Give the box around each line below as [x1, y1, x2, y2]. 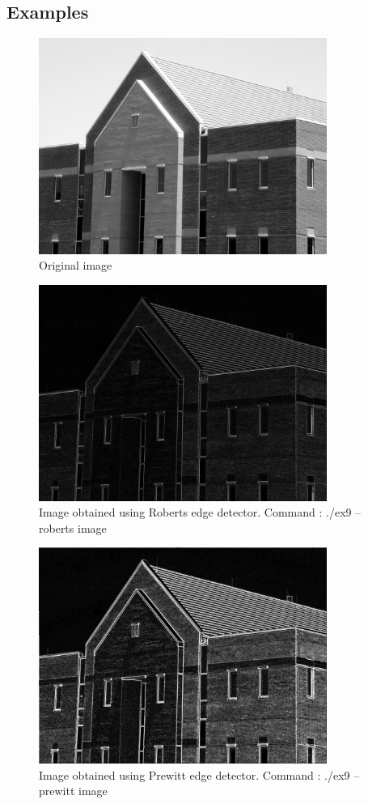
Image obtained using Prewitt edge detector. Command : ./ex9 [39, 766, 350, 783]
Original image [39, 257, 112, 274]
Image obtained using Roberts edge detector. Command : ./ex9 [39, 504, 352, 521]
